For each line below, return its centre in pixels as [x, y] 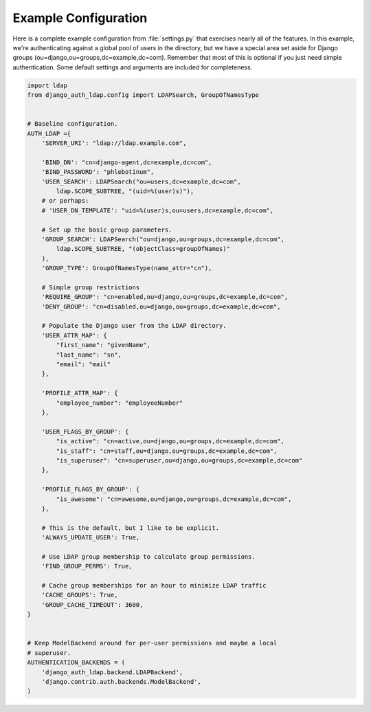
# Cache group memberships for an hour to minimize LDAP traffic [154, 586]
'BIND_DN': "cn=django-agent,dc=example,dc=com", [127, 162]
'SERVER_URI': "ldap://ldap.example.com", [114, 143]
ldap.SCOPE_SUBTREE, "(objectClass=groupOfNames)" [143, 249]
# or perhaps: [65, 201]
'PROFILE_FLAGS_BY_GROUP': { [91, 489]
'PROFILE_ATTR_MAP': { [80, 393]
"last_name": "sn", [89, 355]
